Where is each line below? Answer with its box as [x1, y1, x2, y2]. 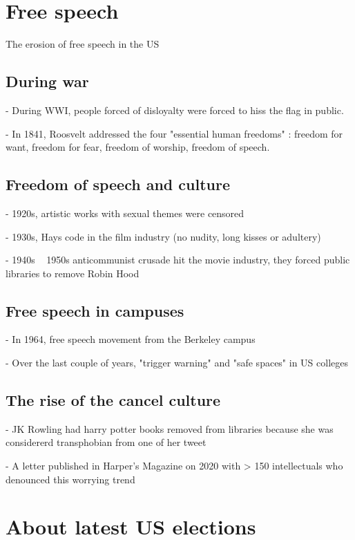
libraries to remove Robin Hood [6, 266, 140, 280]
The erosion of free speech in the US [6, 37, 160, 51]
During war [6, 71, 89, 92]
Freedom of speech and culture [6, 174, 230, 195]
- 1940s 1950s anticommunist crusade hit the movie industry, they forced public [6, 252, 350, 267]
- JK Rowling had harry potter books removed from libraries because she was [6, 421, 334, 436]
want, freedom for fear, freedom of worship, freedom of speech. [6, 140, 270, 154]
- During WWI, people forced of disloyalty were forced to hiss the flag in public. [6, 102, 344, 117]
